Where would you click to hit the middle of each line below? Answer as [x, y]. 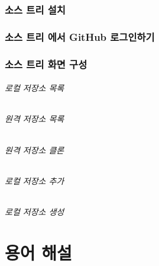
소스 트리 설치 [35, 9]
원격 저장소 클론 [35, 150]
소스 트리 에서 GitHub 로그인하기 [80, 36]
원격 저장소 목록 [35, 119]
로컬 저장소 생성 [35, 211]
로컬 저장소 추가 [35, 180]
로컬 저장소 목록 [35, 88]
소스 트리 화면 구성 [46, 64]
